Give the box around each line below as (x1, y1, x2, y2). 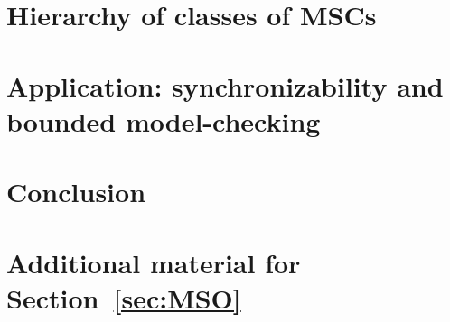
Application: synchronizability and (6, 67, 444, 104)
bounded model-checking (6, 102, 321, 139)
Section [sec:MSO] (6, 279, 241, 316)
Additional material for (6, 244, 301, 281)
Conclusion (6, 173, 146, 210)
